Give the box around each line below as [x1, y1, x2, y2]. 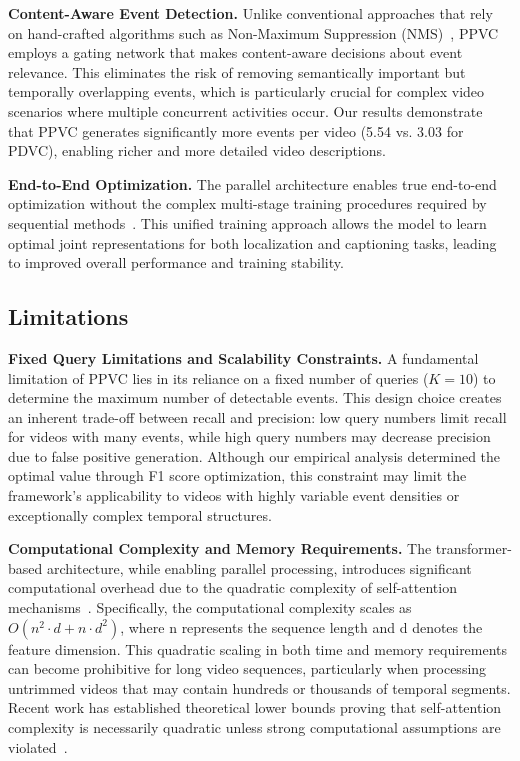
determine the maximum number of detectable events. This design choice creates [8, 387, 502, 408]
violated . [8, 736, 68, 757]
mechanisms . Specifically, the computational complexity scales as [8, 597, 412, 618]
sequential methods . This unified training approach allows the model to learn [8, 212, 487, 233]
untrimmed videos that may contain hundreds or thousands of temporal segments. [8, 677, 511, 698]
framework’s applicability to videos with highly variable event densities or [8, 485, 460, 506]
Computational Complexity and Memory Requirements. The [8, 538, 432, 559]
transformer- [435, 538, 512, 559]
